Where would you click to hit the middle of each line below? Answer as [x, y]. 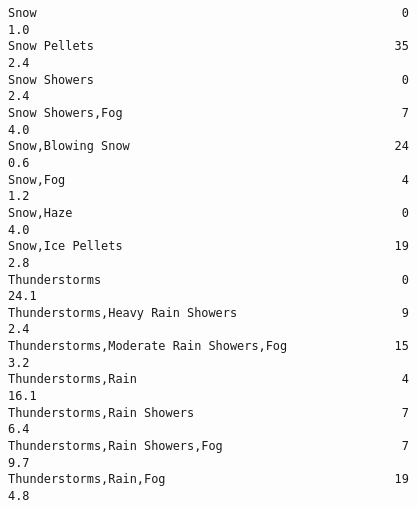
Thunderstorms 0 [208, 279]
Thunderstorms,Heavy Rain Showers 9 [208, 312]
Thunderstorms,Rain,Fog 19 [208, 479]
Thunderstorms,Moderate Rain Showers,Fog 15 [208, 346]
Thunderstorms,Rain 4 [208, 379]
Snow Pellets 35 [208, 46]
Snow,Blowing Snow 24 [208, 146]
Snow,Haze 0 [208, 212]
